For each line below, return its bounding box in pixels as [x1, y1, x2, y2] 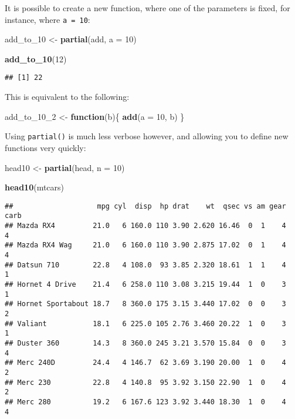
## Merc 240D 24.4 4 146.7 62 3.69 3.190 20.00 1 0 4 [5, 358, 286, 367]
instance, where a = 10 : [5, 13, 90, 25]
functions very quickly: [5, 141, 86, 153]
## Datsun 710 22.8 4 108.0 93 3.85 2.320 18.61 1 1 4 [5, 260, 286, 269]
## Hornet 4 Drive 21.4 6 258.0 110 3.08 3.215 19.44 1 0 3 [5, 280, 286, 289]
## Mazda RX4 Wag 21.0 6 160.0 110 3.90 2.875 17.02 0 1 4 [5, 241, 286, 250]
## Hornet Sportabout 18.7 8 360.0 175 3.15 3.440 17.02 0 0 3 [5, 300, 286, 309]
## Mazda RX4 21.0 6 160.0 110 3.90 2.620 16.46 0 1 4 [5, 222, 286, 230]
